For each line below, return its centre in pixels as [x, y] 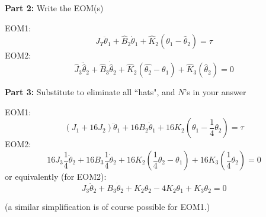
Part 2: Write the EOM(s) [54, 8]
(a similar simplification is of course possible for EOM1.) [108, 207]
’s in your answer [215, 92]
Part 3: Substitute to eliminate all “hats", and [90, 92]
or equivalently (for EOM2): [56, 176]
